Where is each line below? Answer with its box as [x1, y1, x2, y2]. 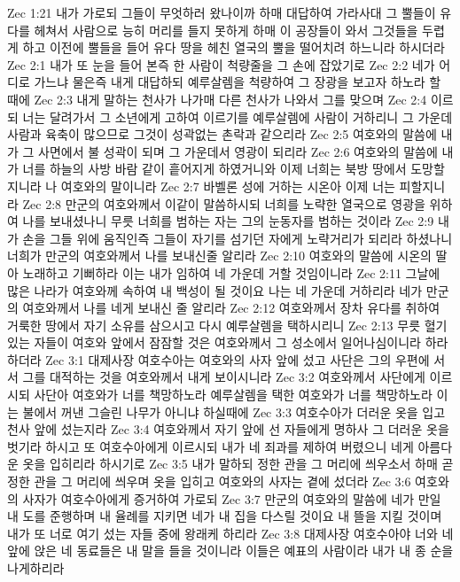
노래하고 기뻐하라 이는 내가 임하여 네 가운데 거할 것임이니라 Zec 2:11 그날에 [22, 263, 441, 282]
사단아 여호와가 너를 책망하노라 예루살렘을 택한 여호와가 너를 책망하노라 [34, 385, 433, 404]
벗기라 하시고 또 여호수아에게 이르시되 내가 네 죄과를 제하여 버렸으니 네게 [7, 437, 414, 455]
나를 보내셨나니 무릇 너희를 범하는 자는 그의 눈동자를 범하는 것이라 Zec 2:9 [22, 212, 434, 230]
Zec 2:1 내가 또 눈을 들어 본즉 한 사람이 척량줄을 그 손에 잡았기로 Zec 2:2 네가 [7, 55, 435, 74]
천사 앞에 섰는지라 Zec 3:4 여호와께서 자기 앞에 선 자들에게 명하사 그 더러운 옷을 [7, 420, 449, 438]
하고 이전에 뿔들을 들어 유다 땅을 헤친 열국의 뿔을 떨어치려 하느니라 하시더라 [22, 38, 445, 57]
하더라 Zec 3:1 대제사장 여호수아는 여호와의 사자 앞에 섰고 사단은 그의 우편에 [7, 350, 430, 369]
